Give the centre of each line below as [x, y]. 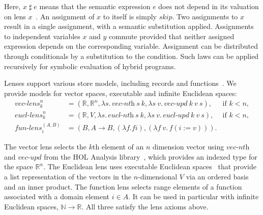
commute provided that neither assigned [171, 36]
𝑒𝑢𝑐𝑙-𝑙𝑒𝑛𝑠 [29, 115]
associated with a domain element [57, 196]
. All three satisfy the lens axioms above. [145, 206]
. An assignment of [65, 16]
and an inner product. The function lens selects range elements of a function [123, 186]
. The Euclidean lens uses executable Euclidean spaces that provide [150, 166]
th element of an [118, 147]
